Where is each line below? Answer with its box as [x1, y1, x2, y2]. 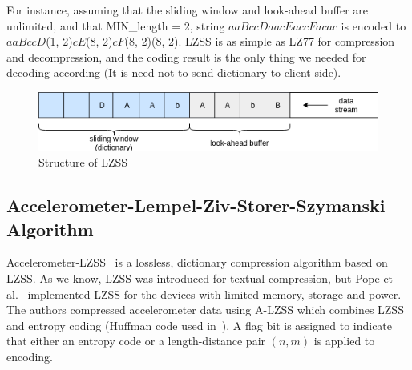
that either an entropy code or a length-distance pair [6, 332, 266, 349]
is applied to [313, 332, 375, 349]
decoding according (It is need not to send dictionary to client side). [6, 64, 341, 81]
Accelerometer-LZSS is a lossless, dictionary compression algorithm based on [6, 254, 388, 271]
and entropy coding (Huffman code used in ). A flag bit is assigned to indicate [6, 316, 393, 333]
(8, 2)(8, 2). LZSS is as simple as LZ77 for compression [124, 33, 395, 50]
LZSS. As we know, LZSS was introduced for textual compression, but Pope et [6, 270, 394, 286]
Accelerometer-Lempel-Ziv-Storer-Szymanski [6, 193, 386, 218]
